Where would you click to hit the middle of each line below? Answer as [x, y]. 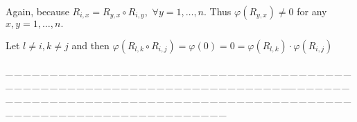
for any [312, 11]
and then [90, 45]
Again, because [37, 11]
